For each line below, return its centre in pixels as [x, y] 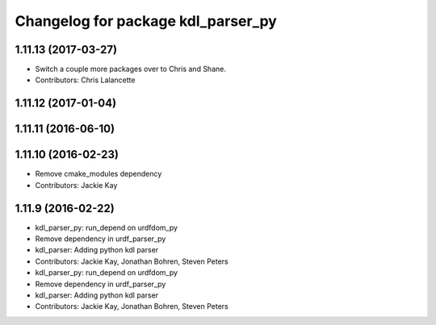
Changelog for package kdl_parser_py [146, 21]
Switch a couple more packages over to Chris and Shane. [130, 69]
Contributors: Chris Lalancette [85, 80]
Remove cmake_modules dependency [99, 174]
